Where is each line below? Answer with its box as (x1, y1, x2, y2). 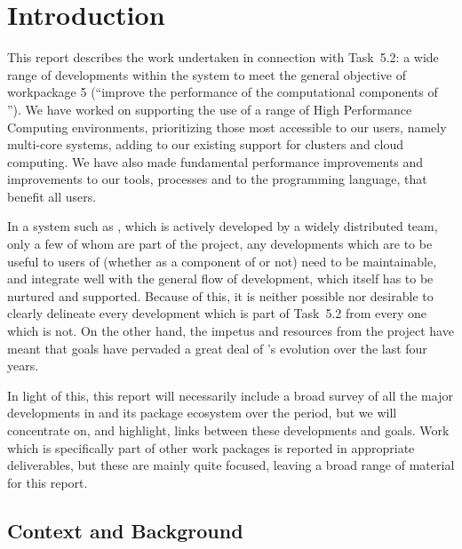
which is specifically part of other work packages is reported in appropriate (7, 438, 415, 457)
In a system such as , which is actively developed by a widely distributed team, (7, 217, 438, 235)
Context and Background (7, 516, 243, 544)
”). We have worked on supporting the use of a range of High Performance (7, 99, 412, 118)
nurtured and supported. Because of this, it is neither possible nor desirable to (7, 286, 434, 305)
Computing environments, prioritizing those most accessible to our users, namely (7, 117, 447, 136)
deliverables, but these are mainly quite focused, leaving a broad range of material (7, 456, 455, 474)
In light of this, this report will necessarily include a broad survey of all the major (7, 386, 453, 404)
